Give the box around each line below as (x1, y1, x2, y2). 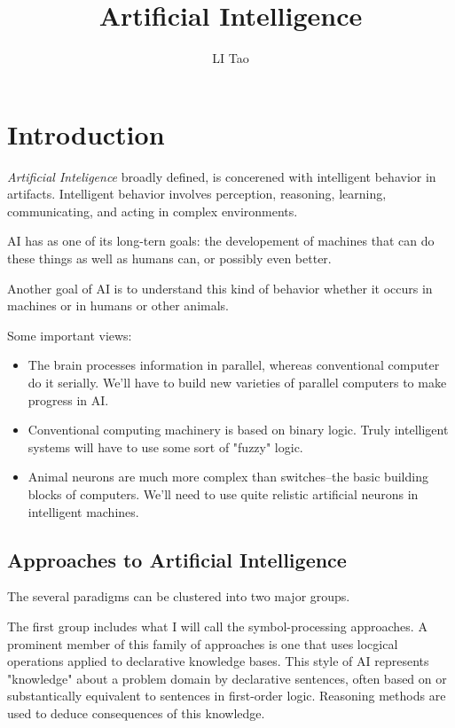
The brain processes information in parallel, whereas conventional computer (27, 356, 440, 374)
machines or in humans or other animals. (7, 296, 230, 315)
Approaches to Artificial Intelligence (7, 545, 347, 573)
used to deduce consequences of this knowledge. (7, 703, 265, 722)
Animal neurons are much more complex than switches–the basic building (27, 467, 428, 486)
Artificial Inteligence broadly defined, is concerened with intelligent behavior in (7, 167, 436, 185)
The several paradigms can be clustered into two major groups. (7, 587, 350, 606)
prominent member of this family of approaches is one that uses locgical (7, 634, 398, 653)
